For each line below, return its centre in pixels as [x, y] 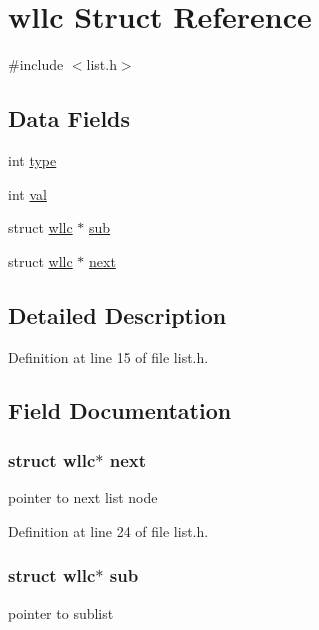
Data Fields [69, 118]
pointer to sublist [61, 612]
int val [27, 193]
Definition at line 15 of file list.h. [108, 356]
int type [32, 159]
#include [36, 64]
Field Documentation [120, 410]
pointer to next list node [83, 497]
